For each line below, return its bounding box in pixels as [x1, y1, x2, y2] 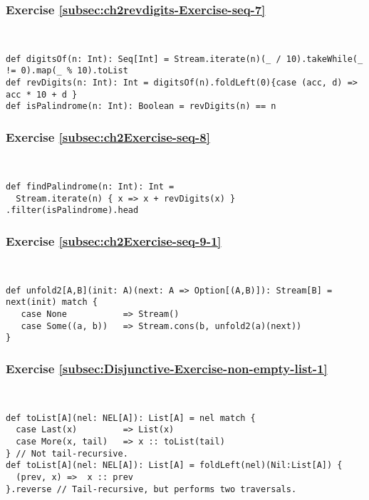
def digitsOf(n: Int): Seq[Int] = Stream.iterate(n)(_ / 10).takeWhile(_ [6, 53, 363, 64]
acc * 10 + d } [6, 89, 78, 100]
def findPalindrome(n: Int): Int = [6, 181, 175, 192]
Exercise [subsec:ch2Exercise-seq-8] [6, 128, 210, 146]
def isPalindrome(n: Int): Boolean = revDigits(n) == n [6, 101, 276, 112]
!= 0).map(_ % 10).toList [6, 66, 128, 76]
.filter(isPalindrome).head [6, 205, 139, 216]
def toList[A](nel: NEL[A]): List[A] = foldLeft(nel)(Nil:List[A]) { [6, 460, 343, 471]
